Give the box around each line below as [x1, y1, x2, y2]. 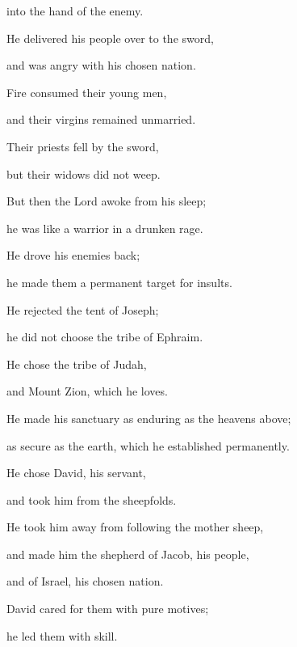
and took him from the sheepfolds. [6, 491, 177, 508]
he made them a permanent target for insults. [6, 273, 232, 290]
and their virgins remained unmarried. [6, 111, 196, 128]
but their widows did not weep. [6, 165, 161, 182]
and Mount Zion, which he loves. [6, 383, 168, 400]
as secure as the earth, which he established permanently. [6, 437, 290, 454]
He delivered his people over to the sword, [6, 29, 214, 46]
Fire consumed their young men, [6, 83, 167, 100]
